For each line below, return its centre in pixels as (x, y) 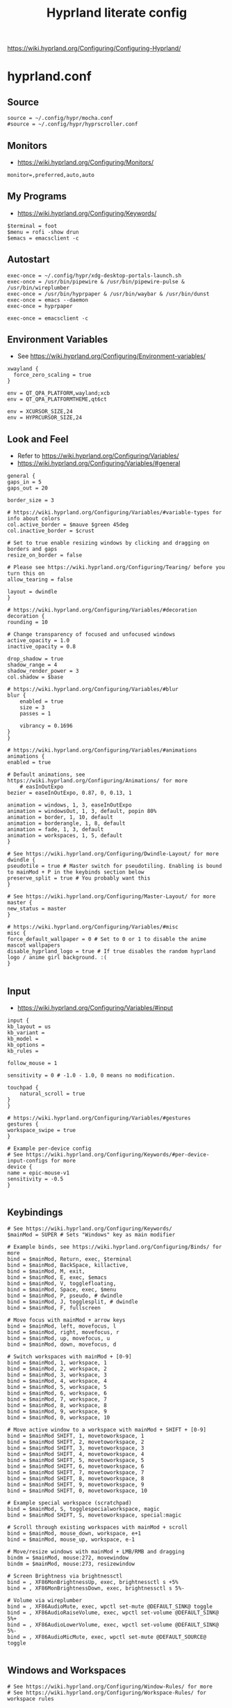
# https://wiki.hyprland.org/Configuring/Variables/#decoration (102, 610)
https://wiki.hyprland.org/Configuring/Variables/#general (99, 463)
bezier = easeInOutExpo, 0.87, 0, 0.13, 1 (69, 793)
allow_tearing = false (40, 580)
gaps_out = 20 (28, 488)
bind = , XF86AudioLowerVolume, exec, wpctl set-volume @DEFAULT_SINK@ (113, 1624)
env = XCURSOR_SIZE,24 (40, 412)
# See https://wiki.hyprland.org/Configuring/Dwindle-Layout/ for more (113, 854)
